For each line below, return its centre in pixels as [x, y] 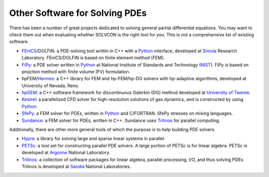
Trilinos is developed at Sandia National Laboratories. [76, 166]
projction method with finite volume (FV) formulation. [76, 72]
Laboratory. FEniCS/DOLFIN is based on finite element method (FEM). [93, 58]
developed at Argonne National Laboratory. [66, 153]
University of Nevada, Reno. [51, 86]
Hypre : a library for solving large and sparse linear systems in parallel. [93, 139]
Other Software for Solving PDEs [78, 13]
